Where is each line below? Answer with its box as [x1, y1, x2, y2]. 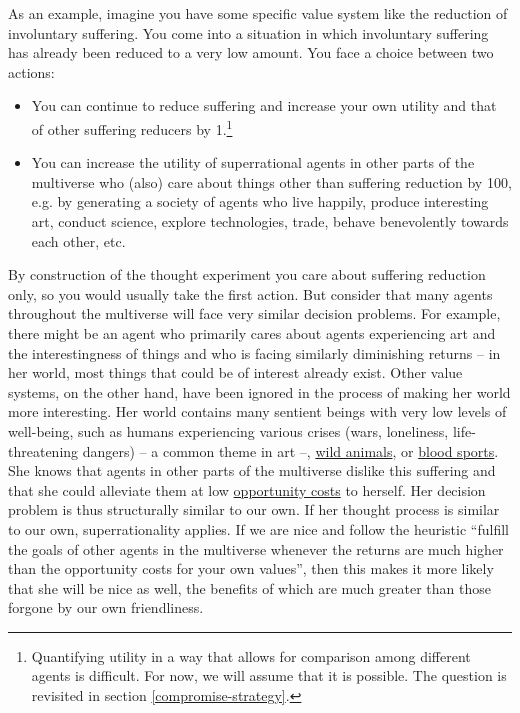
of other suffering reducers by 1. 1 [31, 115, 233, 139]
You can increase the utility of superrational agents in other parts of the [31, 152, 475, 173]
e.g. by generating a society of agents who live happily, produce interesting [31, 191, 489, 212]
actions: [8, 61, 55, 82]
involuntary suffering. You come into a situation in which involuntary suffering [8, 22, 489, 43]
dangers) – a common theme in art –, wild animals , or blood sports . [82, 440, 499, 461]
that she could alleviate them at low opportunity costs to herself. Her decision [8, 479, 486, 500]
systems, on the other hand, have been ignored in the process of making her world [8, 381, 511, 402]
